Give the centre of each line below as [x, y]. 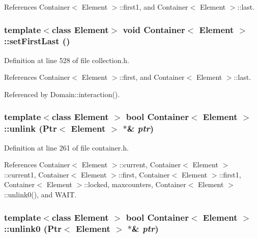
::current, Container [150, 165]
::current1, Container [37, 174]
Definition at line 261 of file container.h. [66, 147]
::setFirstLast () [37, 41]
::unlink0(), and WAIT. [40, 195]
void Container [154, 29]
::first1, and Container [154, 7]
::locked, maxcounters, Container [135, 184]
